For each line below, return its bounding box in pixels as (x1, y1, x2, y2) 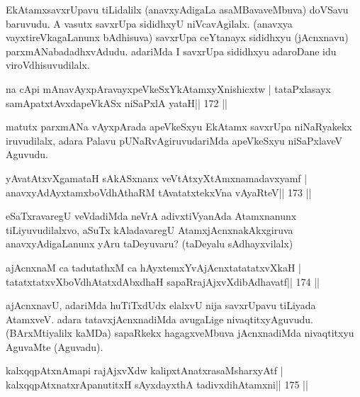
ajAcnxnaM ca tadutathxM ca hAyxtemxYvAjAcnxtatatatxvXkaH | (6, 259, 301, 274)
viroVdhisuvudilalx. (6, 57, 90, 72)
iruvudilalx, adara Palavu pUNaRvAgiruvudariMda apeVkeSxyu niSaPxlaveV (6, 133, 342, 147)
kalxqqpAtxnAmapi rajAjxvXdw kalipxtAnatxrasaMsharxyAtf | (6, 363, 283, 378)
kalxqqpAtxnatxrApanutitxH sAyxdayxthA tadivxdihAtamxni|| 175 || (6, 377, 308, 392)
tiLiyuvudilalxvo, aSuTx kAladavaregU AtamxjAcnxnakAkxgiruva (6, 222, 293, 237)
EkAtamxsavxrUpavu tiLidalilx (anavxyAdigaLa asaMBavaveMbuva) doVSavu (6, 2, 349, 16)
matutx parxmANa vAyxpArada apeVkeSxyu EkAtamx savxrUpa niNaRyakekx (6, 119, 352, 134)
